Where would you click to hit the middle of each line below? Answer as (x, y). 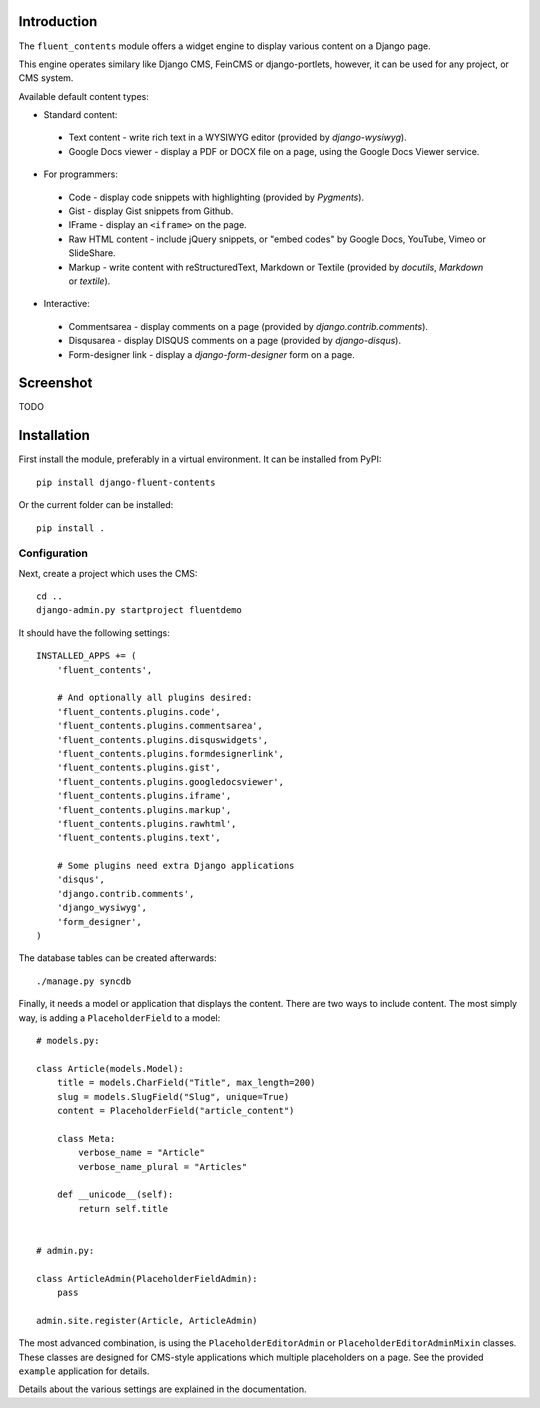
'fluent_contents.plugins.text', (139, 838)
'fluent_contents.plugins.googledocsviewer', (170, 781)
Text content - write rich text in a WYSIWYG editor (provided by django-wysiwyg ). (237, 137)
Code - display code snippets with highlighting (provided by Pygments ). (216, 197)
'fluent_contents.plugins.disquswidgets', (162, 739)
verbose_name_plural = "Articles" (163, 1166)
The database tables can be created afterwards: (117, 958)
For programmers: (81, 174)
